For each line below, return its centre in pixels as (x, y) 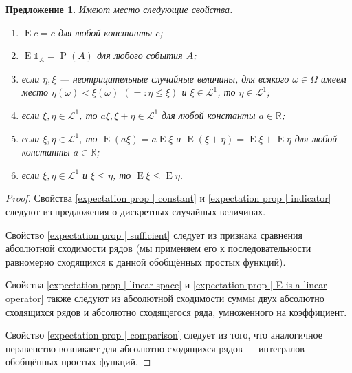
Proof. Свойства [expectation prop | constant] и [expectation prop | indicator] (168, 198)
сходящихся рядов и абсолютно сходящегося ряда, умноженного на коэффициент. (176, 311)
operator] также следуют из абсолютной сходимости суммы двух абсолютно (165, 298)
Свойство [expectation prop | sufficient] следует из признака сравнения (154, 234)
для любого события (140, 55)
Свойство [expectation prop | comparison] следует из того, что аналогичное (164, 335)
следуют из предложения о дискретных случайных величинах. (136, 211)
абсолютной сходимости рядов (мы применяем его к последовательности (158, 248)
